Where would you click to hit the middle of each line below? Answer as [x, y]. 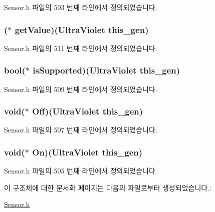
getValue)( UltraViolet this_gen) [82, 29]
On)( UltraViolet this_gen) [87, 152]
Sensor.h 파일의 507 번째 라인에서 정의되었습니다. [81, 130]
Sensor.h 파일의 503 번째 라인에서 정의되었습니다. [81, 7]
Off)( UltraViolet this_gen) [88, 111]
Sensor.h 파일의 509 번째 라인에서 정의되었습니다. [81, 89]
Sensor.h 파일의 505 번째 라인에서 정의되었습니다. [81, 171]
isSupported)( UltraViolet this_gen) [106, 70]
